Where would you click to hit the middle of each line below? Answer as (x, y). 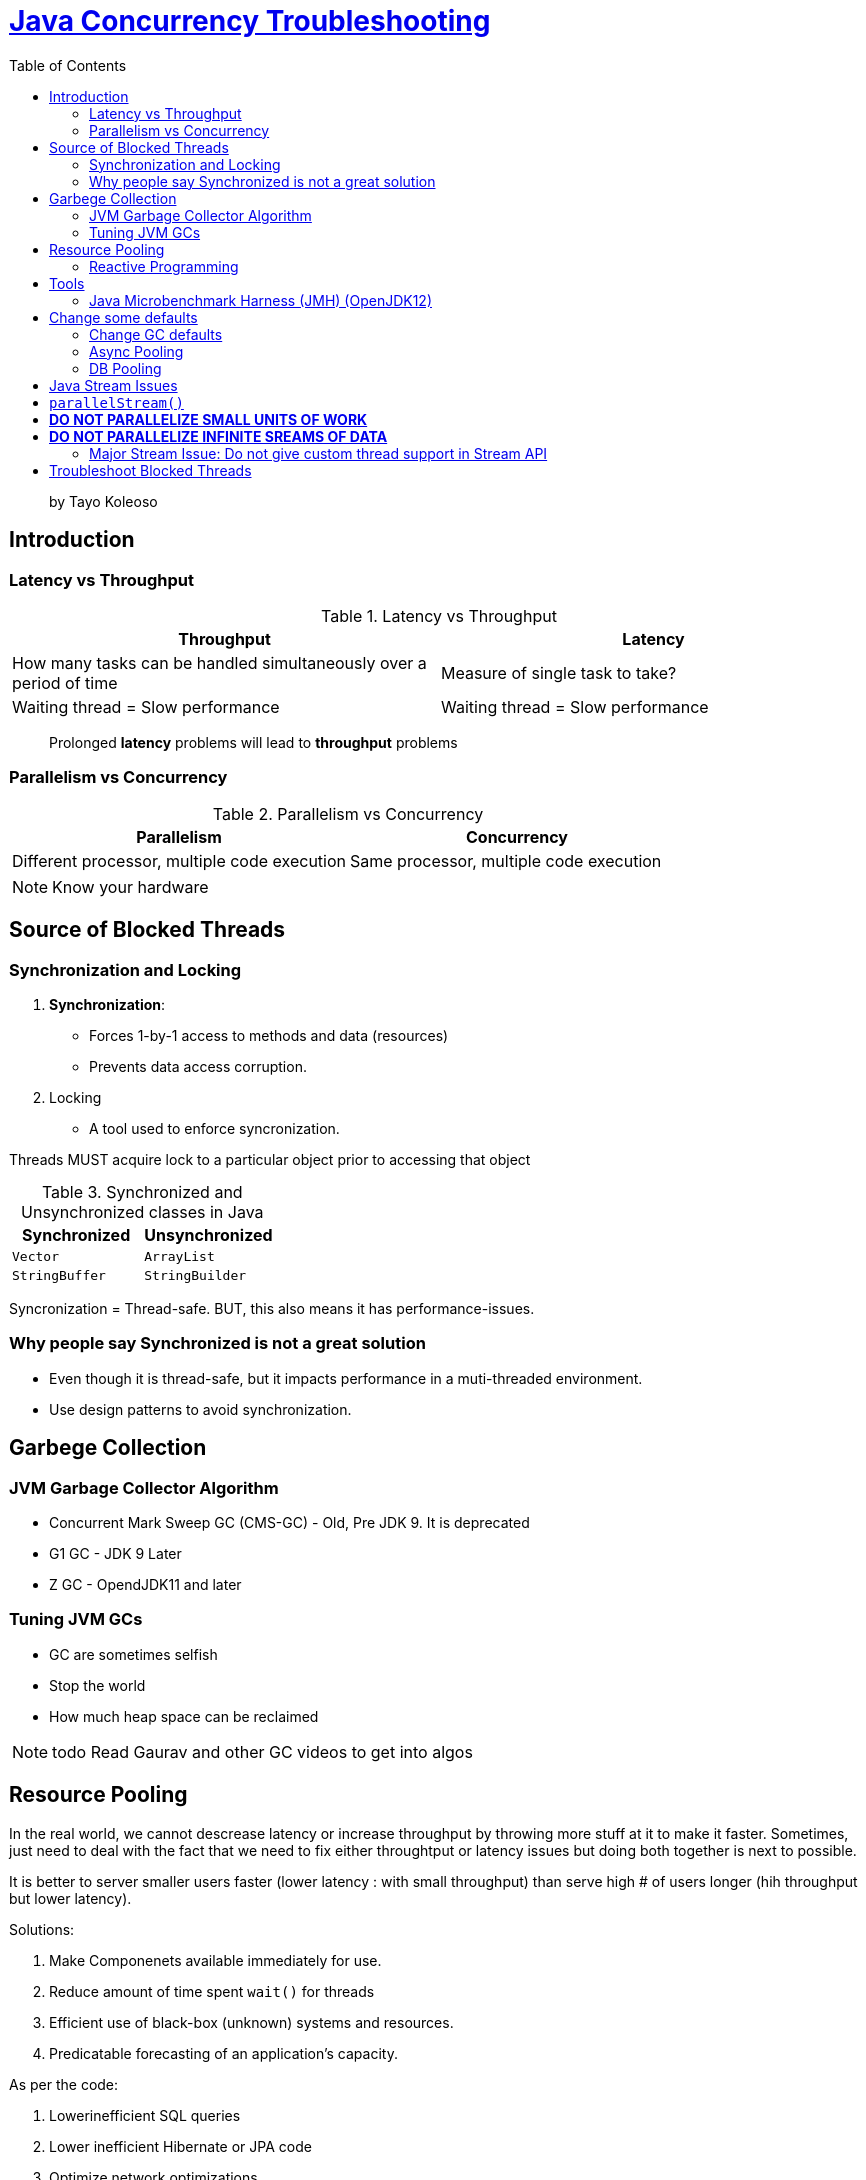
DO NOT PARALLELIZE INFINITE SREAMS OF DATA (218, 436)
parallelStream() (116, 402)
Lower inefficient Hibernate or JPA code (180, 2146)
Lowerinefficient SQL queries (145, 2115)
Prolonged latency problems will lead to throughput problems (253, 742)
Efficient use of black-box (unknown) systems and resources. (251, 2022)
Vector (35, 1256)
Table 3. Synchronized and (142, 1191)
